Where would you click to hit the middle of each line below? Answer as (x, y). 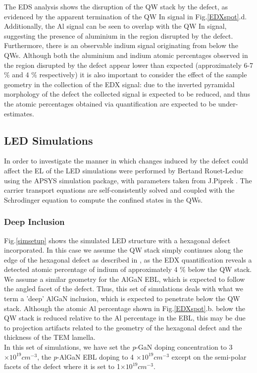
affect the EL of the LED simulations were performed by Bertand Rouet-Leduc (124, 170)
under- (228, 103)
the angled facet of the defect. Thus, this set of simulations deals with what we (124, 289)
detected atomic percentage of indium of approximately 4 (91, 269)
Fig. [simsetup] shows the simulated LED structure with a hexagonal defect (117, 240)
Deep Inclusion (34, 222)
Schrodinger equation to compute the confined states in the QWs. (103, 199)
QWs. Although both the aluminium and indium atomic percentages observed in (126, 55)
